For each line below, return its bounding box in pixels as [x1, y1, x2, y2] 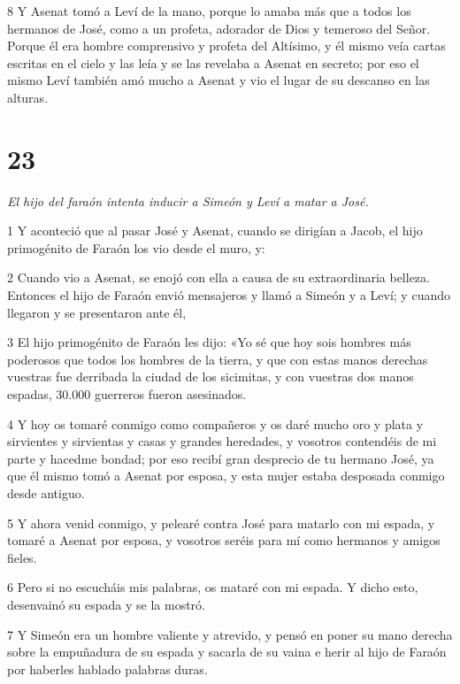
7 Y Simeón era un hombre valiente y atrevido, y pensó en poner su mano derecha [7, 625, 453, 643]
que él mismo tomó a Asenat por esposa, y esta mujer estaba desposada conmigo [7, 466, 445, 485]
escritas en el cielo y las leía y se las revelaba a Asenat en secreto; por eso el [7, 53, 419, 72]
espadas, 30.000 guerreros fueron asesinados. [7, 385, 247, 403]
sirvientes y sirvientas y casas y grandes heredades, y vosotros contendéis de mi [7, 432, 437, 450]
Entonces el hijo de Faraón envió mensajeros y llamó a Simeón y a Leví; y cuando [7, 286, 450, 304]
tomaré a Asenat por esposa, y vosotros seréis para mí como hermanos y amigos [7, 531, 441, 550]
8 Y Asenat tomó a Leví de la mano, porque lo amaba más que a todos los [7, 2, 411, 19]
